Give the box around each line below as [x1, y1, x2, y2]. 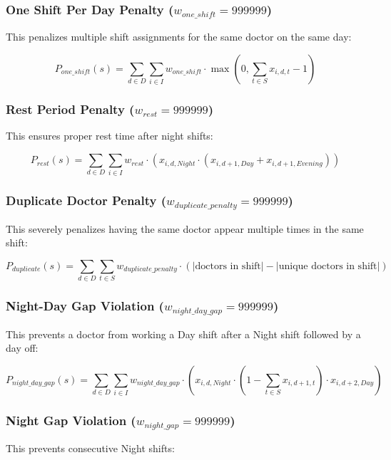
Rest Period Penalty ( [6, 100, 135, 118]
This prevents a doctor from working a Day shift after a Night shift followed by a [6, 326, 361, 341]
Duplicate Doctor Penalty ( [6, 192, 167, 209]
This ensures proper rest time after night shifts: [6, 128, 213, 143]
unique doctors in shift [278, 261, 377, 271]
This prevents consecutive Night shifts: [6, 441, 175, 456]
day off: [6, 340, 39, 355]
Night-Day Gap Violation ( [6, 297, 164, 315]
